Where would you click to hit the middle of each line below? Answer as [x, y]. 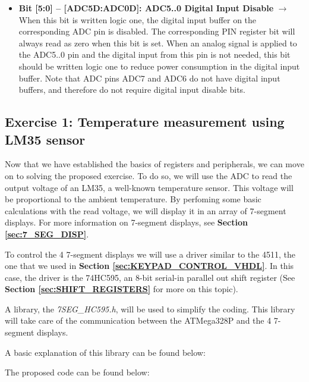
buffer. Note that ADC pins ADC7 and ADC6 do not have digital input [149, 78]
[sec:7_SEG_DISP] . [47, 234]
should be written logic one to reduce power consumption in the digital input [159, 66]
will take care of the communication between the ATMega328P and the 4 [138, 320]
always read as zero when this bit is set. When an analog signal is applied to [158, 43]
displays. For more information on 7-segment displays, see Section [126, 222]
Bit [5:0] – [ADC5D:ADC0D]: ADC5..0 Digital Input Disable [146, 8]
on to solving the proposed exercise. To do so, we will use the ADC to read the [149, 175]
